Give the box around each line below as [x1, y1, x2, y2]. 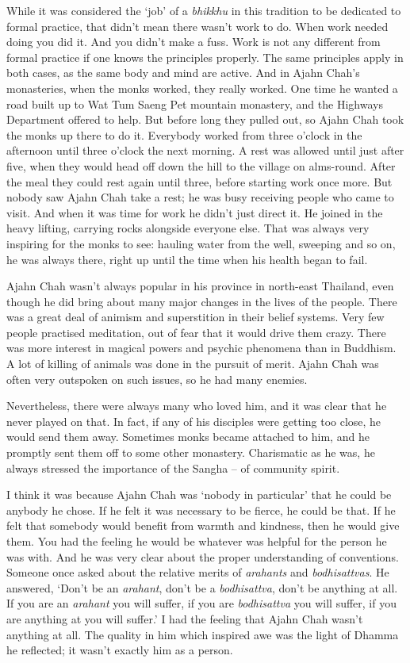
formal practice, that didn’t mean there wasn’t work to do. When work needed [6, 17, 389, 34]
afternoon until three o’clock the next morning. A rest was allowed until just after [6, 142, 404, 159]
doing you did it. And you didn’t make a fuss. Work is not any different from [6, 33, 381, 50]
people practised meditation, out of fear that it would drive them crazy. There [6, 324, 386, 340]
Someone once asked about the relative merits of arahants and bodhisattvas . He [6, 564, 389, 581]
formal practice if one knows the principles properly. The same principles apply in [6, 48, 404, 65]
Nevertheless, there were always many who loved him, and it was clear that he [6, 397, 387, 414]
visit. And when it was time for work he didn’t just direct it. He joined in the [6, 204, 383, 220]
